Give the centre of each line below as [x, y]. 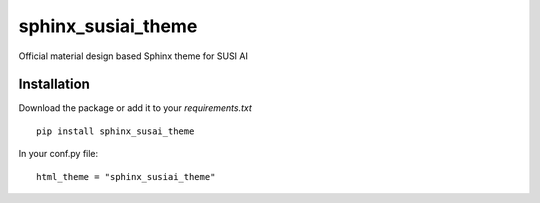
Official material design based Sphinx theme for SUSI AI [133, 56]
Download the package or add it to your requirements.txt [135, 108]
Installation [54, 84]
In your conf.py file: [58, 154]
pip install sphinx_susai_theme [115, 131]
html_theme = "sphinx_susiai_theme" [126, 176]
